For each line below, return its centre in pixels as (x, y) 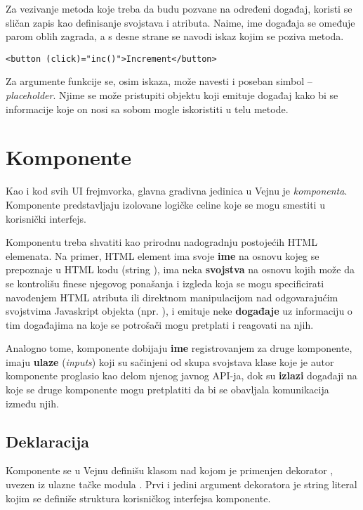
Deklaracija (48, 441)
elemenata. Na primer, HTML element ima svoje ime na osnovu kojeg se (163, 255)
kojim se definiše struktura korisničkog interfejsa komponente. (138, 498)
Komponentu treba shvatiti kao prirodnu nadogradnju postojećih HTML (161, 242)
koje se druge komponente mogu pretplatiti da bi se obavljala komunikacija (167, 390)
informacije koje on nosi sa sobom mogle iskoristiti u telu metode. (147, 109)
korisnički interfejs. (46, 218)
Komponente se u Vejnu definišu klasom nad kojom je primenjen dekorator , (170, 470)
